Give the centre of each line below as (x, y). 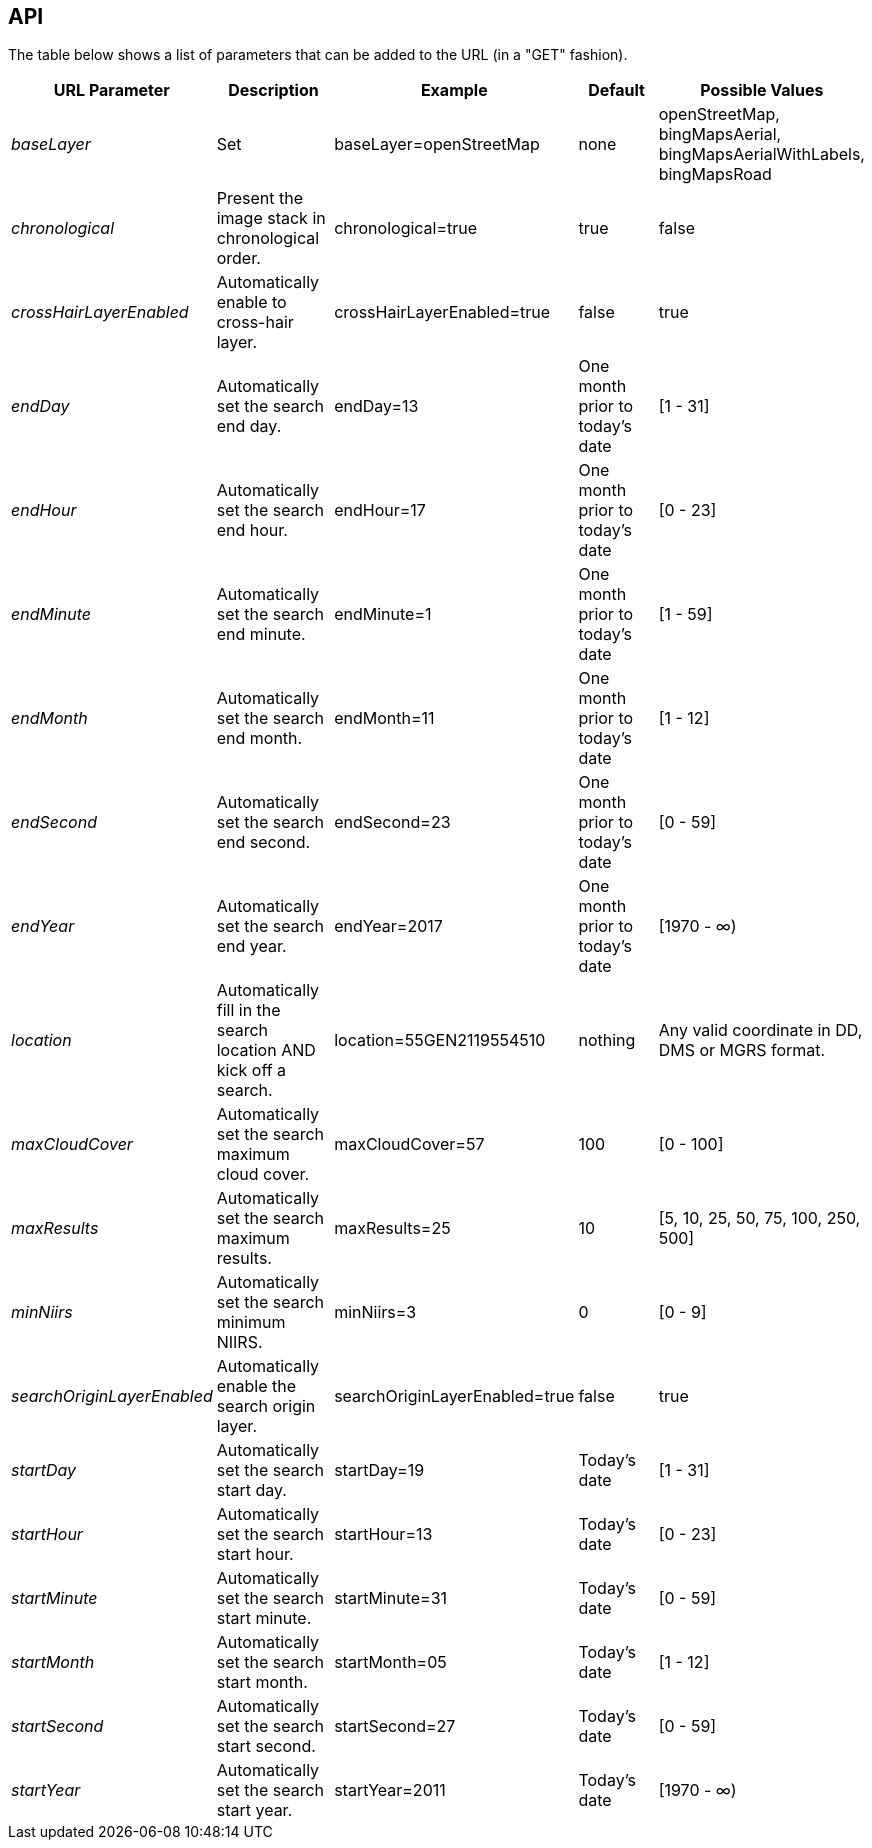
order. (238, 258)
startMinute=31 (391, 1598)
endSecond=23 (392, 822)
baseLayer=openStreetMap (437, 144)
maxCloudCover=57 (409, 1144)
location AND (266, 1050)
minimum (251, 1322)
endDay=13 (376, 406)
